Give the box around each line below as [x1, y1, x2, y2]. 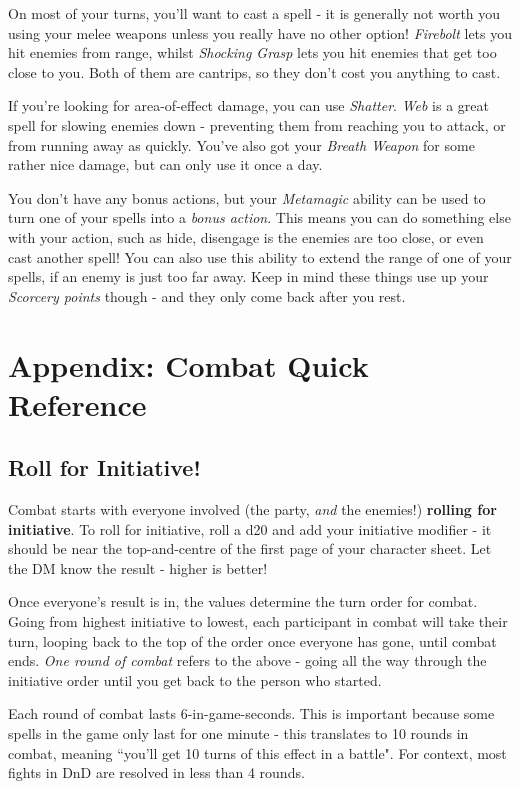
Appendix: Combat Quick [8, 344, 369, 385]
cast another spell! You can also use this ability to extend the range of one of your [8, 246, 512, 267]
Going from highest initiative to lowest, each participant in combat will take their [8, 611, 508, 632]
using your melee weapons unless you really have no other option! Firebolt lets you [8, 22, 513, 43]
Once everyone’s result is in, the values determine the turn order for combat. [8, 591, 478, 612]
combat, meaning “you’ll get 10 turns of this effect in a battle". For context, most [8, 742, 507, 763]
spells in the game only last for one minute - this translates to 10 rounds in [8, 723, 469, 744]
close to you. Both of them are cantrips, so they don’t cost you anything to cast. [8, 61, 501, 82]
